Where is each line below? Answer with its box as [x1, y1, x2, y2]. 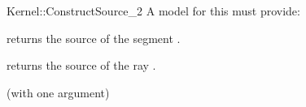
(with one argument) [7, 83, 110, 101]
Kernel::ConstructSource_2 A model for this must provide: [7, 2, 300, 19]
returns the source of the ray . [7, 57, 156, 74]
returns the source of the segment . [7, 29, 181, 46]
